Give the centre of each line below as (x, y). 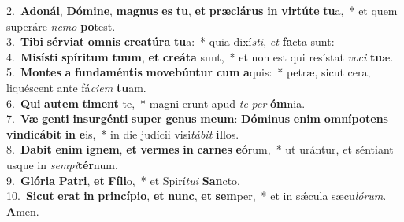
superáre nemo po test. (61, 26)
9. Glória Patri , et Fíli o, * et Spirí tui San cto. (123, 180)
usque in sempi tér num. (62, 164)
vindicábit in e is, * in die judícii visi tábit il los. (123, 133)
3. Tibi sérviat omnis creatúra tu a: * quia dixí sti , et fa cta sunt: (170, 41)
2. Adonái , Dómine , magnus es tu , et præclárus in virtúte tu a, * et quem (202, 10)
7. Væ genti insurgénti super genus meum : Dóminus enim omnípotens (197, 118)
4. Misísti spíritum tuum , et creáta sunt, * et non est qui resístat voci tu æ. (200, 56)
